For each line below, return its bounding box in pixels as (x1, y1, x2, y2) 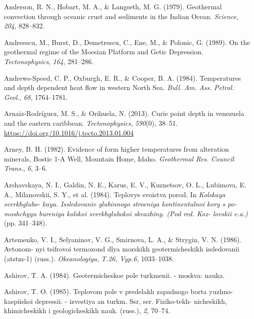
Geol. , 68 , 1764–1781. (4, 91, 68, 102)
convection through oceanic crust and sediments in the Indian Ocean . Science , (4, 11, 238, 21)
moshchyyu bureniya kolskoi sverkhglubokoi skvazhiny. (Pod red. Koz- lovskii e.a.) (4, 208, 248, 218)
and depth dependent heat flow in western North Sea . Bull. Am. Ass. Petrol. (4, 82, 234, 92)
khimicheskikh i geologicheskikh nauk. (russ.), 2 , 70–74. (4, 305, 170, 316)
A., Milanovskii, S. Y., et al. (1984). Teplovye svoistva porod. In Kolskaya (4, 189, 226, 199)
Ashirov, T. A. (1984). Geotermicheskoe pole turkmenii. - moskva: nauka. (4, 270, 225, 280)
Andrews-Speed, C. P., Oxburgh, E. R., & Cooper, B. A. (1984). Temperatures (4, 72, 241, 83)
